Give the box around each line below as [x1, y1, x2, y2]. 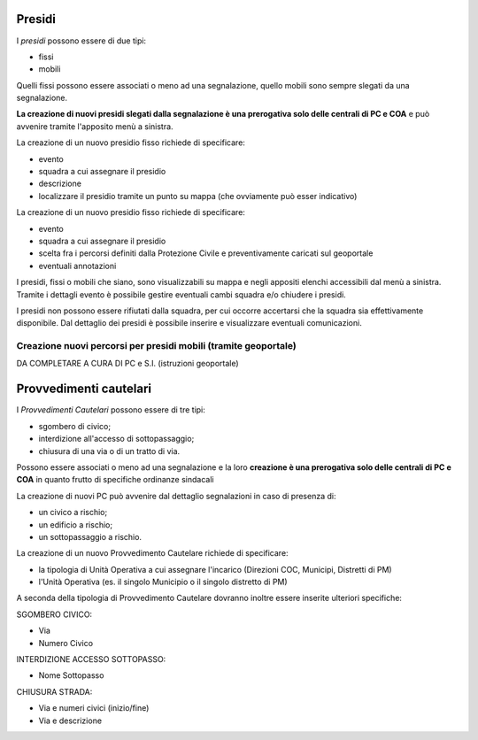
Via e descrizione [38, 715, 102, 726]
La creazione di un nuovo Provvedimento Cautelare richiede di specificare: [16, 548, 289, 559]
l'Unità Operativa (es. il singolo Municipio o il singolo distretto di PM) [38, 576, 288, 588]
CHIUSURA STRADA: [16, 686, 93, 697]
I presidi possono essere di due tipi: [16, 35, 146, 46]
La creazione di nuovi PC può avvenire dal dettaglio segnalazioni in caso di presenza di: [16, 490, 336, 501]
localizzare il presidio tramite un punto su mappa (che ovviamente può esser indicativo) [38, 190, 358, 201]
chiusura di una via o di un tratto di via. [38, 445, 181, 456]
